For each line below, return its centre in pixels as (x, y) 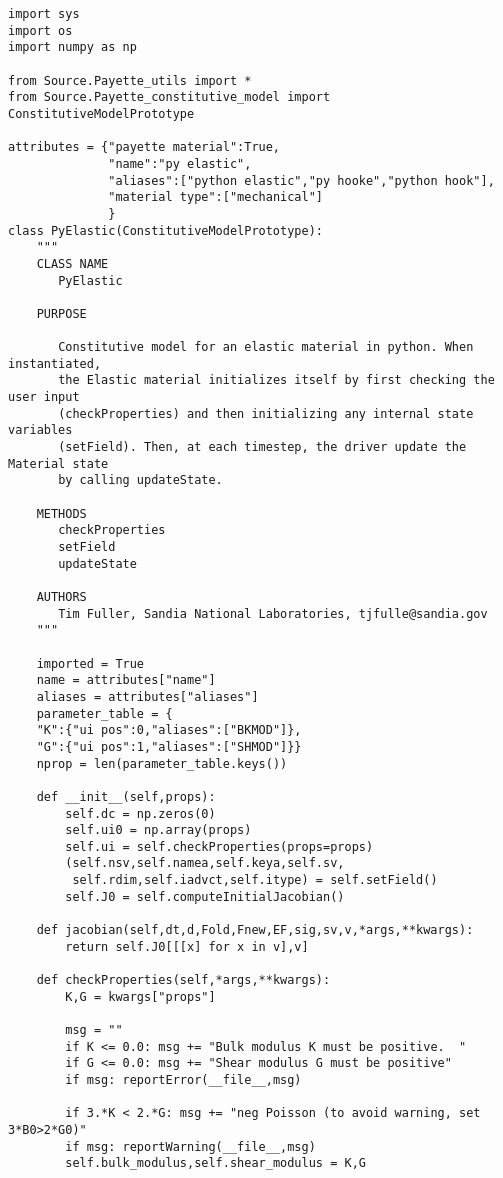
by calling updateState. (140, 480)
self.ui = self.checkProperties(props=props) (219, 846)
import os (40, 30)
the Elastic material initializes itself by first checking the (276, 380)
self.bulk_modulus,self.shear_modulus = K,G (215, 1163)
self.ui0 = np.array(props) (158, 830)
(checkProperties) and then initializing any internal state (266, 413)
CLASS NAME (72, 263)
